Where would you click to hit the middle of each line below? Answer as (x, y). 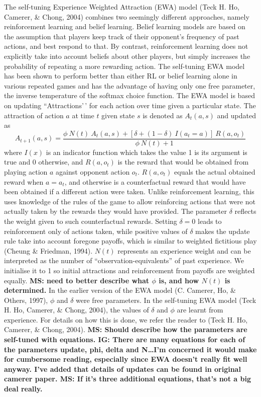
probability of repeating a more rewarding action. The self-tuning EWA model (124, 66)
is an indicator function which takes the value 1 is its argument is (147, 152)
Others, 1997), (26, 300)
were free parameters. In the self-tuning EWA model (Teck (166, 300)
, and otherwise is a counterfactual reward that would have (155, 181)
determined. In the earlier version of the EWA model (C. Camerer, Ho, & (120, 290)
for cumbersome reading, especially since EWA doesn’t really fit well (126, 359)
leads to (210, 221)
